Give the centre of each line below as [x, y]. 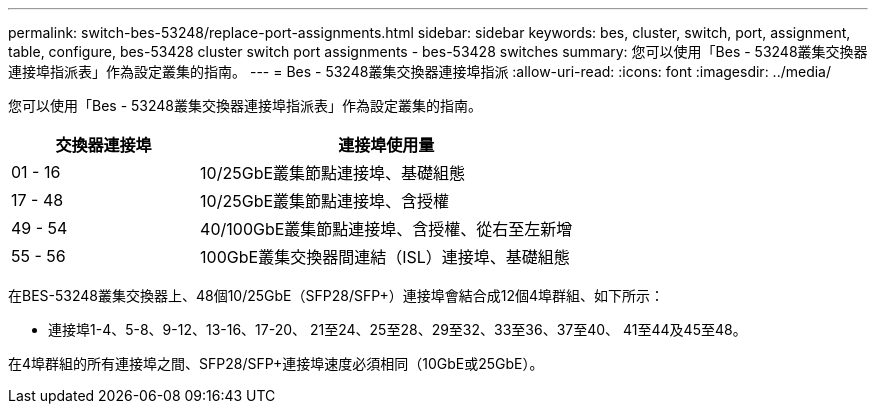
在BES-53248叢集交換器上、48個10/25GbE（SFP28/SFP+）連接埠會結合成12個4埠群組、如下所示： [336, 295]
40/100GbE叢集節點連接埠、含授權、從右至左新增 [386, 229]
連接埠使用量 [386, 145]
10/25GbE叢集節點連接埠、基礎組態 [333, 173]
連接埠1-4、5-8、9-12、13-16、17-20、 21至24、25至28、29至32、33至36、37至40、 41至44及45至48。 [397, 329]
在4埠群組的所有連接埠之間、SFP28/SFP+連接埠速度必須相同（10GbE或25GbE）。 [276, 363]
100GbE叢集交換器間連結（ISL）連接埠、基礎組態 [385, 257]
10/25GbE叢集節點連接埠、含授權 [325, 201]
